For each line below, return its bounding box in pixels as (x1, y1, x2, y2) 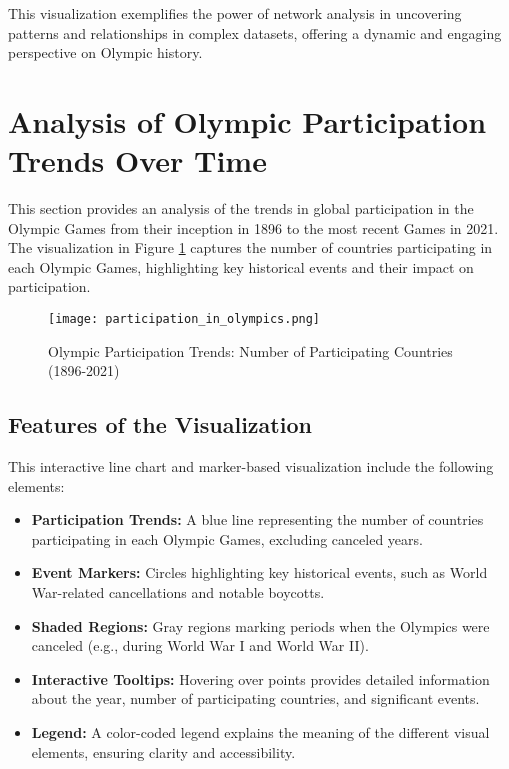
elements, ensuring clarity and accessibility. (31, 741, 296, 762)
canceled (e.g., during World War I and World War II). (31, 635, 369, 656)
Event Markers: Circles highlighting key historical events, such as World (31, 562, 488, 583)
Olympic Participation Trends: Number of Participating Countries (48, 340, 453, 361)
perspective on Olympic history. (8, 42, 203, 63)
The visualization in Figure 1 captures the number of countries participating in (8, 237, 493, 258)
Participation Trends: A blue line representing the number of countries (31, 509, 484, 530)
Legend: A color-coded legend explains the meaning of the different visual (31, 722, 490, 743)
